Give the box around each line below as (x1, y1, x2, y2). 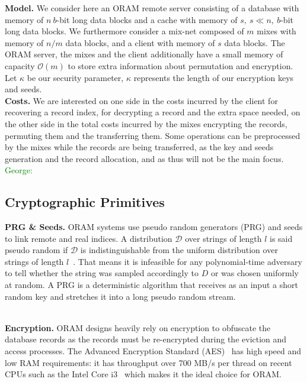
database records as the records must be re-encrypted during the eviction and (5, 333, 287, 345)
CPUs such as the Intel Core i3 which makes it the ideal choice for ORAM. (5, 368, 282, 380)
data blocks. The (224, 36, 285, 48)
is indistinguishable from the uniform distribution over (80, 244, 278, 256)
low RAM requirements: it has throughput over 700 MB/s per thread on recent (5, 356, 292, 368)
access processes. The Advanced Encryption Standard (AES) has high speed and (5, 345, 302, 357)
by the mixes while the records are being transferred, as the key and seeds (5, 141, 274, 153)
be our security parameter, (27, 71, 124, 83)
